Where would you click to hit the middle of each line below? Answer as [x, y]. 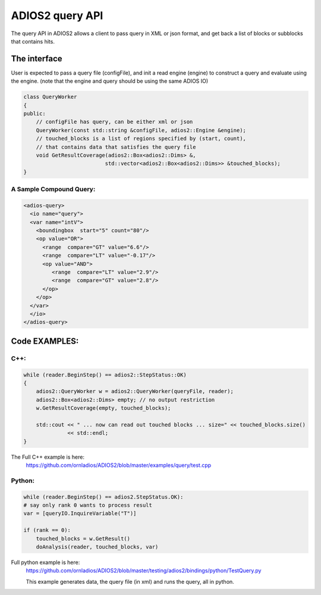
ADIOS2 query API [57, 15]
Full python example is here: [45, 562]
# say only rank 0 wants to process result [88, 505]
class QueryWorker [50, 97]
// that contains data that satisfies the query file [116, 147]
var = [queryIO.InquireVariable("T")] [80, 513]
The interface [37, 59]
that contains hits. [33, 41]
